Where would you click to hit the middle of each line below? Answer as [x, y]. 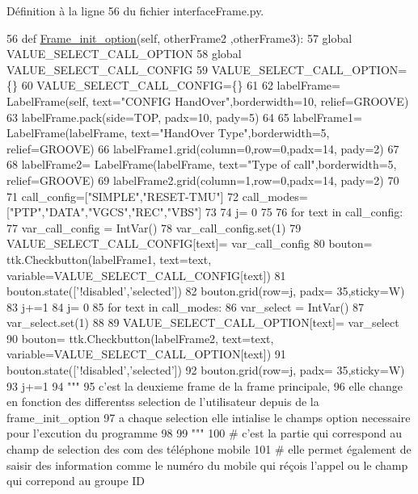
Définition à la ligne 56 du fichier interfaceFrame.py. [135, 10]
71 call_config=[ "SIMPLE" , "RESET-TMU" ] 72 [123, 196]
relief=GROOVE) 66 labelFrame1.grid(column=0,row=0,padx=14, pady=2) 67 [203, 148]
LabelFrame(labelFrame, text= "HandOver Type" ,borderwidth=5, [168, 133]
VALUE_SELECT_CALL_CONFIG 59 [108, 69]
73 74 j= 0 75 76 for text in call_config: [304, 212]
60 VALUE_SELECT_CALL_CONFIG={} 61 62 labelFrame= [181, 85]
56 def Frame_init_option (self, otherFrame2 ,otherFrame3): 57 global [179, 38]
